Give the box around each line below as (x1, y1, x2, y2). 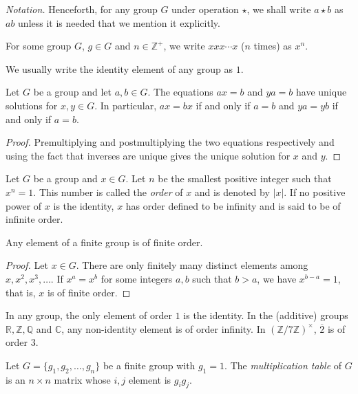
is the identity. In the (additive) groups (183, 308, 348, 322)
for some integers (101, 271, 173, 285)
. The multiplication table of (224, 358, 342, 372)
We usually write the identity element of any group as (6, 61, 233, 76)
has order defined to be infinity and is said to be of (125, 198, 341, 212)
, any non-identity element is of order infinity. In (61, 321, 266, 336)
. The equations (147, 85, 213, 99)
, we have (257, 271, 297, 285)
